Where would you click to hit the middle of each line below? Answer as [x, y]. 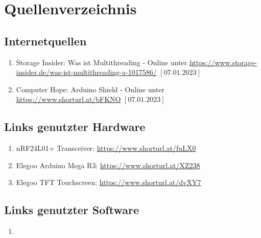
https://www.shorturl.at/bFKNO [68, 99]
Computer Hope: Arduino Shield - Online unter [90, 89]
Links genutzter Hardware [75, 127]
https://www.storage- [223, 62]
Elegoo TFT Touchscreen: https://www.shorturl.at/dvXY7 [109, 182]
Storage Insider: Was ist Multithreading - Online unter [102, 62]
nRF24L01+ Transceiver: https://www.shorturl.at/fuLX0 [106, 148]
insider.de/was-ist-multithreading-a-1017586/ [86, 72]
